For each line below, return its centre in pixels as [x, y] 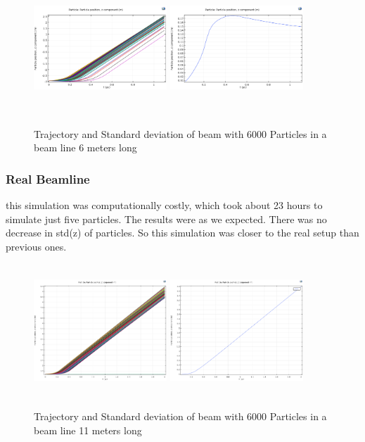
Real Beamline [48, 178]
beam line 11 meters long [88, 430]
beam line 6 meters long [85, 147]
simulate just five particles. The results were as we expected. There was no [166, 219]
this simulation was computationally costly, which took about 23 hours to [164, 204]
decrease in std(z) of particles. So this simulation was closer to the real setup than [182, 233]
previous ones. [36, 246]
